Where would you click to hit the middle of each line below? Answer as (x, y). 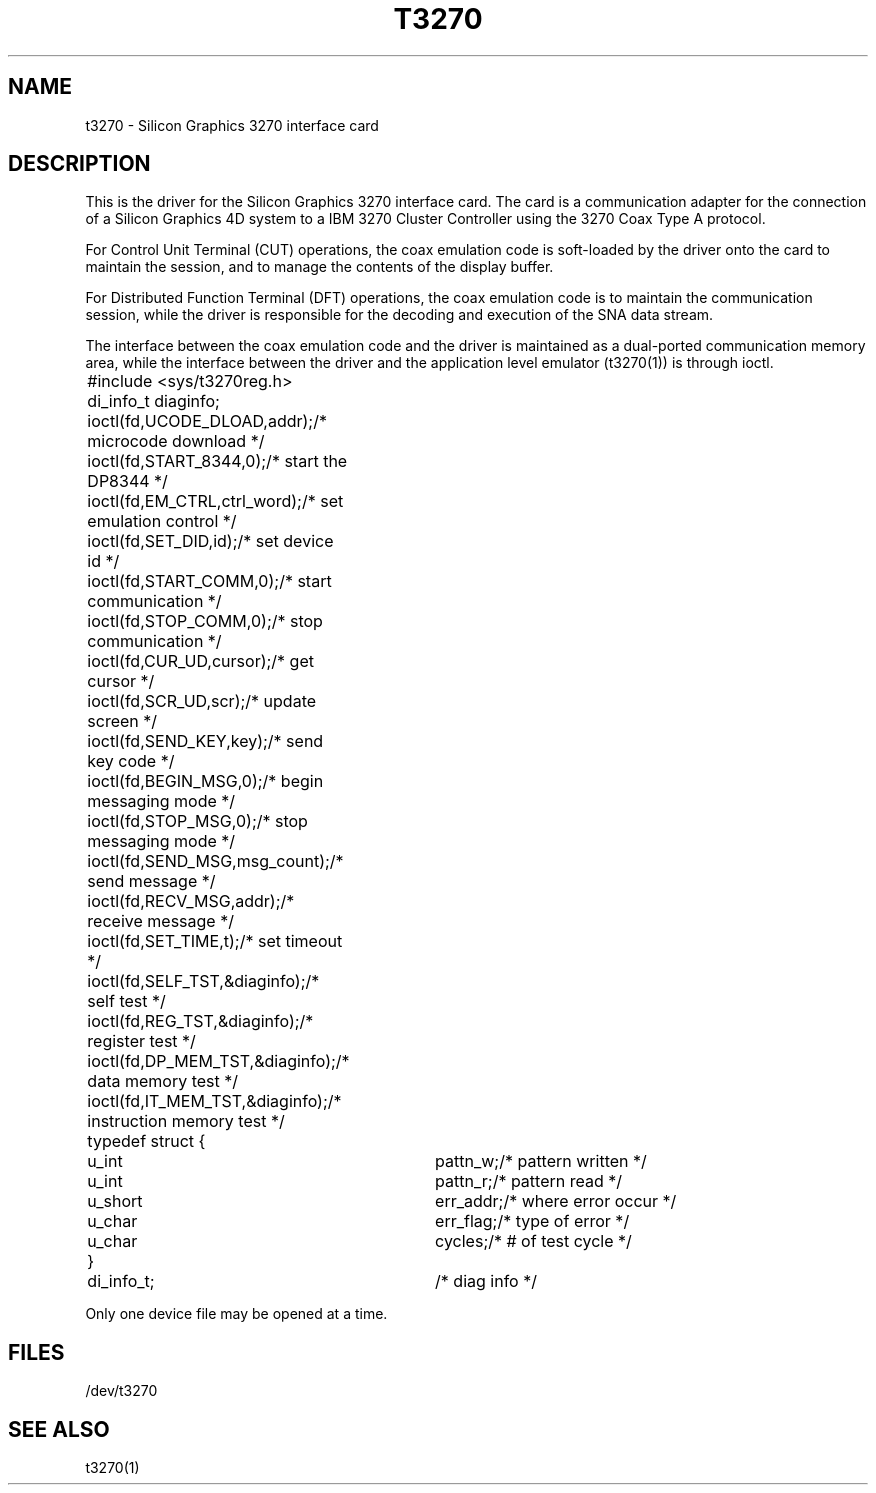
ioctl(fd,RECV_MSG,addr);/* (191, 901)
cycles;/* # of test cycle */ (533, 1241)
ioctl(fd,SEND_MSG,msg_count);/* (215, 861)
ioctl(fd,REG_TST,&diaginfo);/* (200, 1021)
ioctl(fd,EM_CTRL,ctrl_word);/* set (215, 501)
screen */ (122, 721)
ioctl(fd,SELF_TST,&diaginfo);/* (203, 981)
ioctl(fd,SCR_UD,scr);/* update (202, 701)
